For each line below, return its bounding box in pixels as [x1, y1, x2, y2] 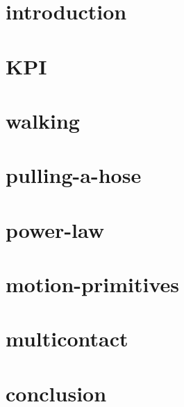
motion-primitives [6, 270, 179, 298]
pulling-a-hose [6, 161, 142, 189]
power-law [6, 215, 105, 244]
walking [6, 106, 80, 134]
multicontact [6, 324, 128, 353]
